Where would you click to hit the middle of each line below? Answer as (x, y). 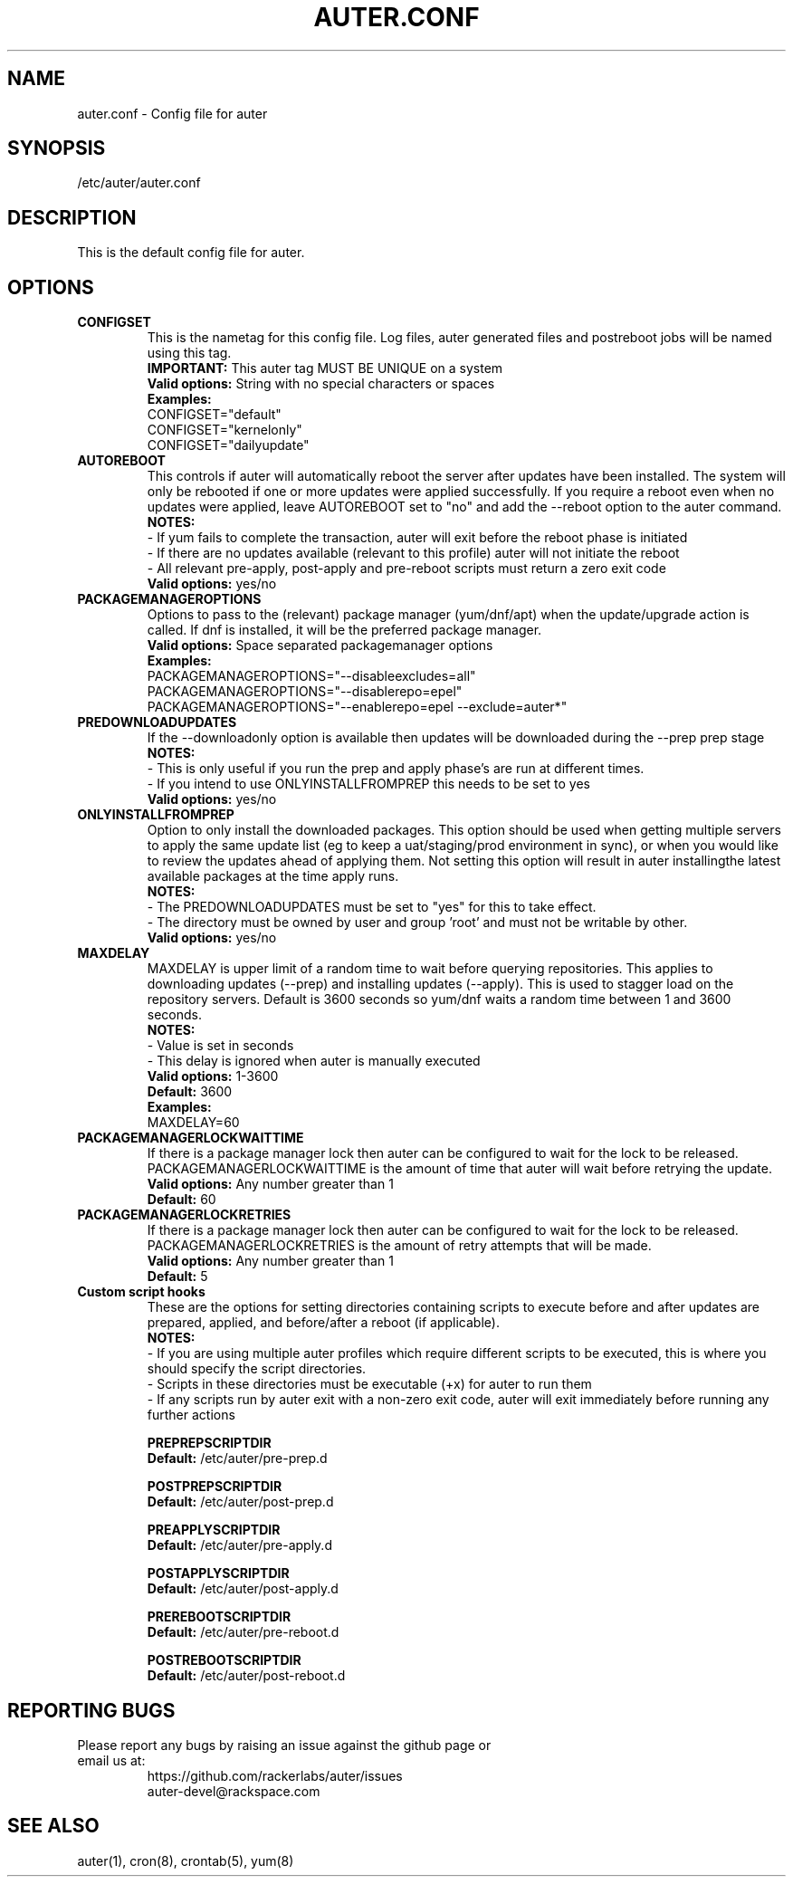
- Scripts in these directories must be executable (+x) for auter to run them (369, 1384)
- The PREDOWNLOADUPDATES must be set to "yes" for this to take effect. (372, 907)
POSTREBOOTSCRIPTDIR (224, 1660)
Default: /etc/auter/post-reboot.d (246, 1676)
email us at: (111, 1760)
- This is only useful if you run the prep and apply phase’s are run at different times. (396, 769)
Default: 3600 (190, 1092)
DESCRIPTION (72, 217)
